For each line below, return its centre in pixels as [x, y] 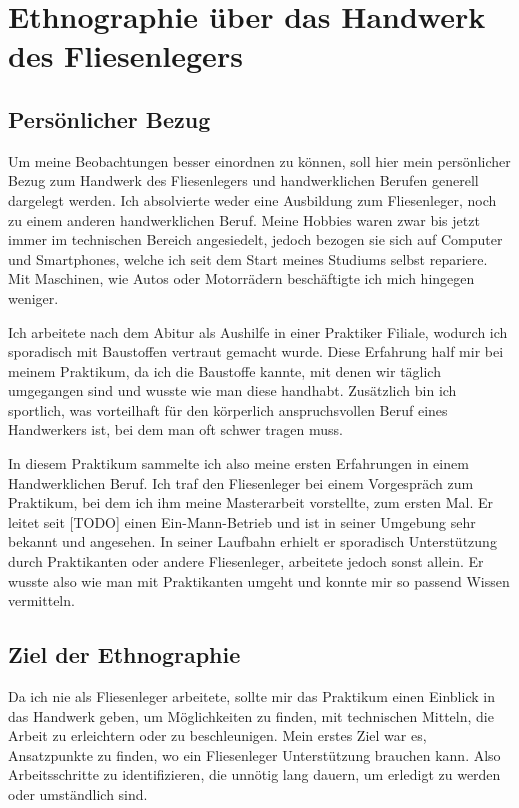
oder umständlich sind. [78, 794]
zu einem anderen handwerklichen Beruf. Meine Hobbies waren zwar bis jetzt [244, 219]
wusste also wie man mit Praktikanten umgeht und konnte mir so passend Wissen [259, 580]
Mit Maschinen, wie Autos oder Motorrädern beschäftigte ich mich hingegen [241, 278]
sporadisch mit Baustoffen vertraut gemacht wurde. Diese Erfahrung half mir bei [256, 351]
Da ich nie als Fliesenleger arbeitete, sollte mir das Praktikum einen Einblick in [251, 696]
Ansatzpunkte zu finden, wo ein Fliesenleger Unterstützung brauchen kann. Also [254, 754]
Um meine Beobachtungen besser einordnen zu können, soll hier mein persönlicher [259, 160]
